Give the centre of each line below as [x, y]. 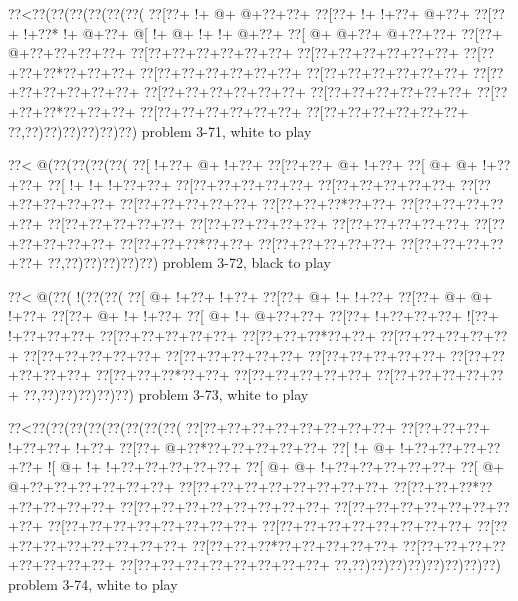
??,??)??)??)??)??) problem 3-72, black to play [189, 262]
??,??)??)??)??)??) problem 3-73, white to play [166, 393]
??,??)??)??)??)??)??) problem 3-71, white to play [160, 130]
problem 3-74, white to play [93, 584]
